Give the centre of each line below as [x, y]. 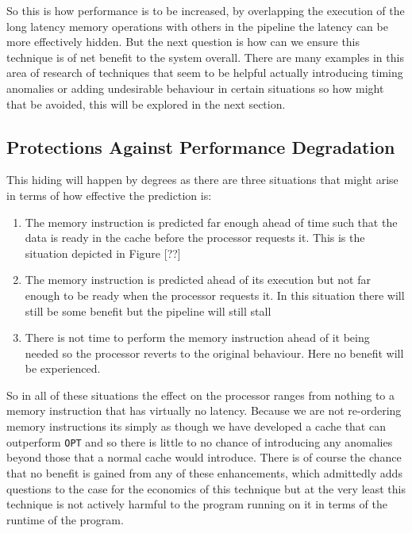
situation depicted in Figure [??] [103, 253]
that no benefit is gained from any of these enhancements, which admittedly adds [204, 472]
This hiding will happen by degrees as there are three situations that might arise [202, 180]
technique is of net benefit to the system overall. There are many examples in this [205, 57]
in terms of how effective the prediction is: [109, 195]
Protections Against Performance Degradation [201, 146]
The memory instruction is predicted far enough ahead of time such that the [211, 222]
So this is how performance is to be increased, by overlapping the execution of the [206, 10]
